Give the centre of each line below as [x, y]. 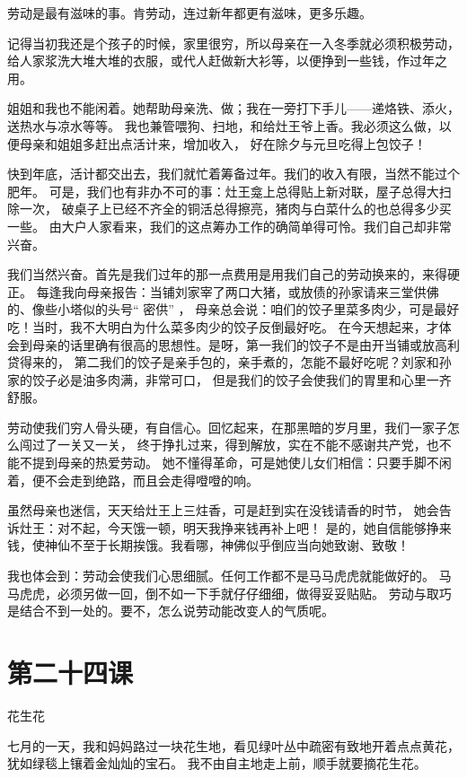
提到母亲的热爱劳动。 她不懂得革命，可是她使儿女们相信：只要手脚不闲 [242, 463]
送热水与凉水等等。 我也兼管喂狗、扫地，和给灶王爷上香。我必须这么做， [223, 125]
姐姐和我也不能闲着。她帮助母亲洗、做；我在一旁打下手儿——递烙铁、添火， [233, 108]
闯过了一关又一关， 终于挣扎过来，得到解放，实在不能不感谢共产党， [223, 445]
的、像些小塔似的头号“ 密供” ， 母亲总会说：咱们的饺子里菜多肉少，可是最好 [233, 309]
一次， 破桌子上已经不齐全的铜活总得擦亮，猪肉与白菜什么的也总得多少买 [235, 209]
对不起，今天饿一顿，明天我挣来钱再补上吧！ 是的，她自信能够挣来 [254, 527]
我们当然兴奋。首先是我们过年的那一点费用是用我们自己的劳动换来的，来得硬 [233, 274]
